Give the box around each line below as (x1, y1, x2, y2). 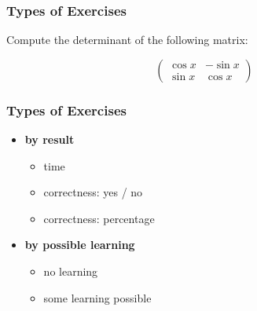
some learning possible (43, 289, 152, 306)
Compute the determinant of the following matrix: (6, 31, 248, 48)
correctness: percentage (43, 210, 155, 226)
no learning (43, 263, 98, 279)
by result (24, 131, 75, 148)
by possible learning (24, 236, 135, 253)
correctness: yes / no (43, 184, 143, 200)
